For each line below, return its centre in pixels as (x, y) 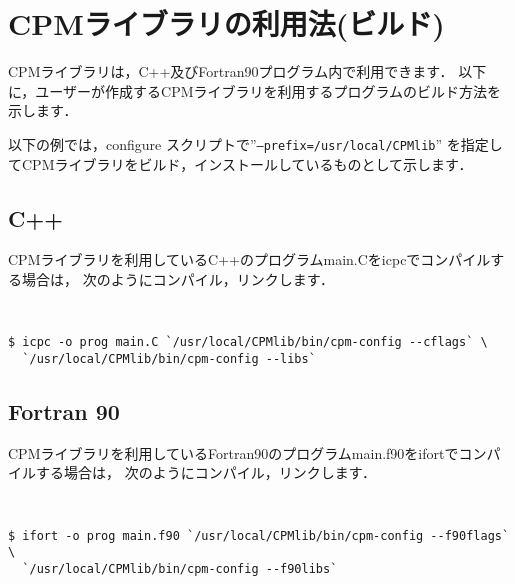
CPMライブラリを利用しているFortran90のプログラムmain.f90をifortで (233, 452)
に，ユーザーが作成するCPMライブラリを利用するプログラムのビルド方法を (255, 90)
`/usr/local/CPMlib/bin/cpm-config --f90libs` (180, 568)
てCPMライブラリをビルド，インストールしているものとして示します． (240, 163)
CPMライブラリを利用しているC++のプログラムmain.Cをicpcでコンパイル (249, 259)
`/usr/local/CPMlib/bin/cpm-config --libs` (169, 358)
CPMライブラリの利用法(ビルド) (226, 23)
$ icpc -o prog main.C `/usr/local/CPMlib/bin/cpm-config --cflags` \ (248, 342)
